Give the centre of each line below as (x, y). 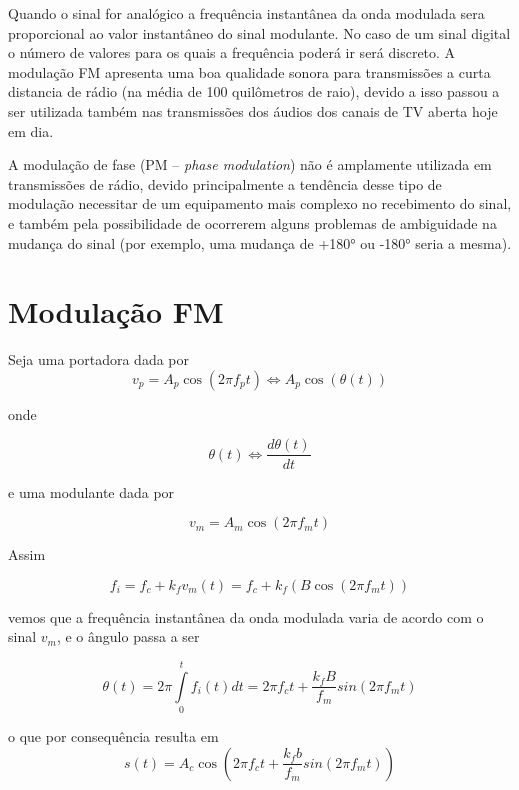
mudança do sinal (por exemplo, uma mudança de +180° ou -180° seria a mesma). (260, 242)
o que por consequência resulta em (113, 736)
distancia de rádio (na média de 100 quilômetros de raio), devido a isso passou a (254, 91)
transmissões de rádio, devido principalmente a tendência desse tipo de (225, 183)
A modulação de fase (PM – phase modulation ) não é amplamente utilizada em (250, 164)
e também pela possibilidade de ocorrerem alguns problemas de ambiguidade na (252, 222)
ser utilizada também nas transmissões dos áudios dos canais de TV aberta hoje (253, 110)
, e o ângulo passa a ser (128, 636)
